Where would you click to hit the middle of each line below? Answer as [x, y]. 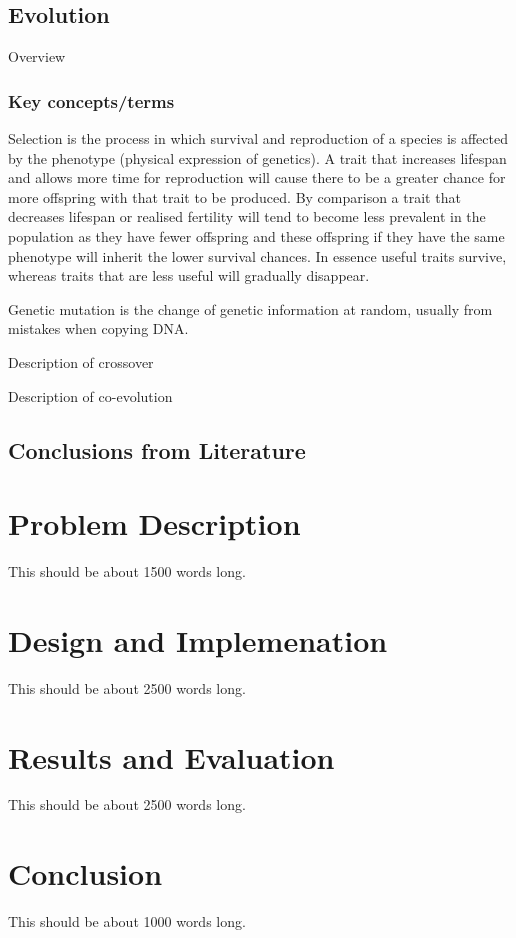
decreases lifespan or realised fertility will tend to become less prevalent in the [247, 216]
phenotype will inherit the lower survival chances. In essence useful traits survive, [257, 255]
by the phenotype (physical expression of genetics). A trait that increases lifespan [257, 157]
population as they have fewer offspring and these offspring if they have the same [256, 235]
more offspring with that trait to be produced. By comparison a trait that [234, 196]
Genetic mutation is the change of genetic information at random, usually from [250, 308]
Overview [37, 56]
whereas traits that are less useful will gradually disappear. [189, 275]
